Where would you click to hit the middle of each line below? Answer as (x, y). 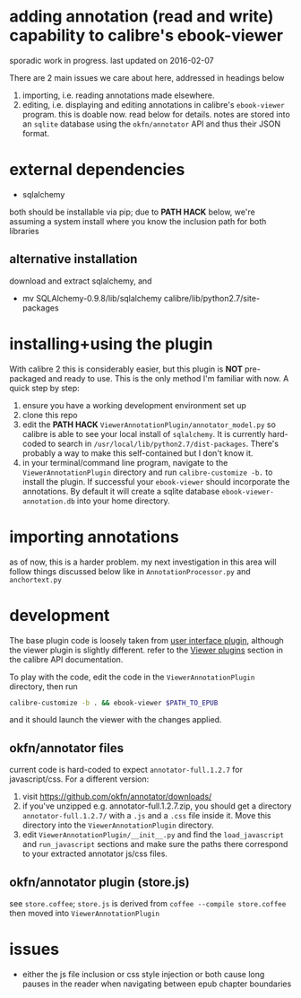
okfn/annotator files (66, 748)
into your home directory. (123, 501)
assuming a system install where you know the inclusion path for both (138, 221)
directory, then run (43, 686)
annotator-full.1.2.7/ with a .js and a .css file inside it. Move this (146, 816)
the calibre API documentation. (66, 659)
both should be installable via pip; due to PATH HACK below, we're (132, 212)
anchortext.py (36, 580)
